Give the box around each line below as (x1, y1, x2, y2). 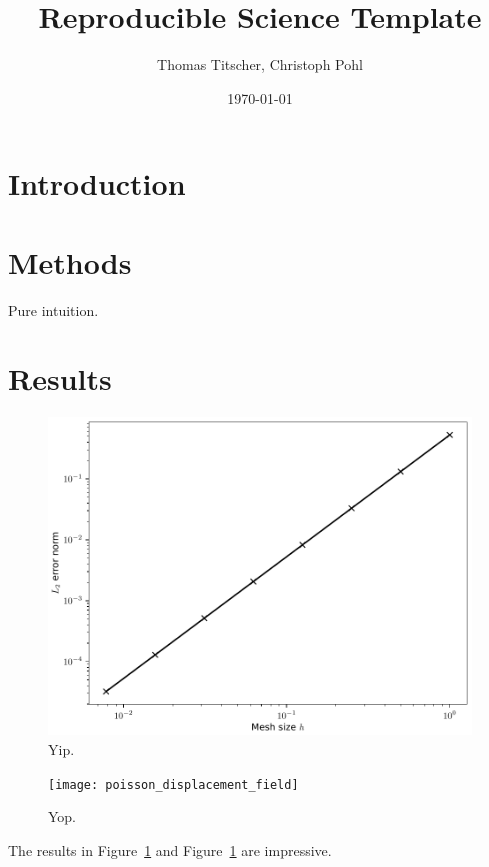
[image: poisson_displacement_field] (48, 777, 299, 792)
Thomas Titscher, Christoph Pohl (157, 54, 363, 75)
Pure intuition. (8, 299, 99, 320)
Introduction (8, 163, 186, 204)
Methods (8, 241, 132, 282)
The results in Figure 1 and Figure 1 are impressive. (8, 839, 332, 860)
